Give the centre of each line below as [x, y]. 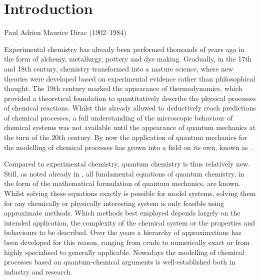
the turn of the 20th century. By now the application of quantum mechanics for [126, 137]
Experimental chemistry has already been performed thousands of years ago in [124, 49]
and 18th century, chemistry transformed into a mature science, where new [119, 68]
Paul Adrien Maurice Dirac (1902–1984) [65, 32]
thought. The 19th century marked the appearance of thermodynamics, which [123, 88]
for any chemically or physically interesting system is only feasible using [114, 203]
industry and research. [38, 271]
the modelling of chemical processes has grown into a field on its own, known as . [128, 147]
